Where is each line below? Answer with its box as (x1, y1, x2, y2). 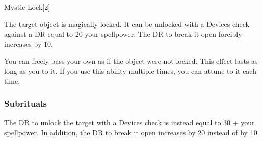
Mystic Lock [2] (4, 2, 50, 12)
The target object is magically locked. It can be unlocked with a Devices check (4, 18, 249, 29)
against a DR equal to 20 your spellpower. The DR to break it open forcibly (4, 29, 242, 39)
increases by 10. (4, 38, 53, 49)
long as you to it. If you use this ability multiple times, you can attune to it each (4, 65, 256, 76)
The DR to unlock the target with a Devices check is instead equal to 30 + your (4, 117, 255, 128)
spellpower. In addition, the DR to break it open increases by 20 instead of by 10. (4, 127, 259, 137)
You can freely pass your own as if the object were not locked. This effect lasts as (4, 55, 258, 66)
